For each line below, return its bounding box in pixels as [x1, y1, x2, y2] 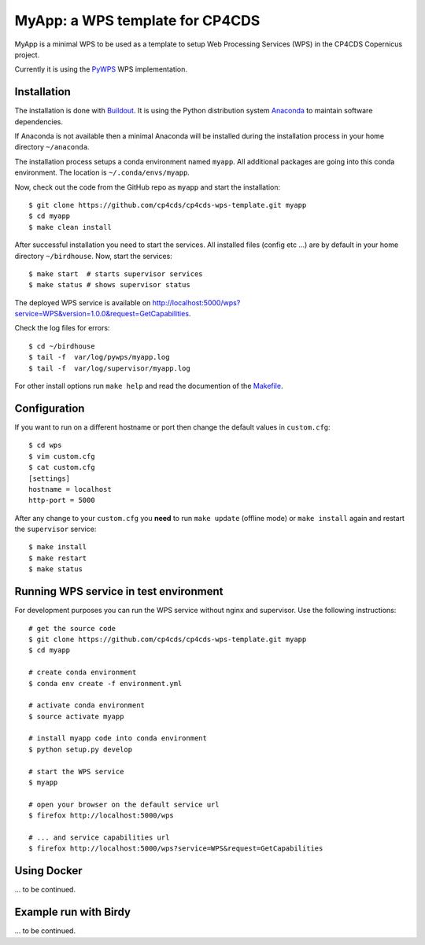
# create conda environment [28, 668, 137, 677]
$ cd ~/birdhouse [28, 341, 95, 350]
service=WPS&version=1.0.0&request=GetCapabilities [14, 309, 189, 319]
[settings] [28, 474, 71, 483]
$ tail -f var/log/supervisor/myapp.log [28, 364, 190, 373]
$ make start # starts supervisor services [28, 269, 204, 279]
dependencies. [14, 116, 63, 126]
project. [14, 50, 40, 59]
